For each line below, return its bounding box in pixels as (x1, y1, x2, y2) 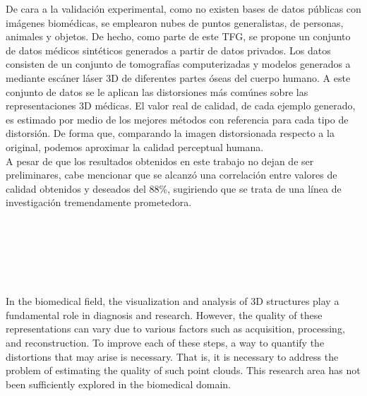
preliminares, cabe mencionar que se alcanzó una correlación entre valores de (6, 167, 337, 182)
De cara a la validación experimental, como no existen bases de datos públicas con (6, 1, 361, 16)
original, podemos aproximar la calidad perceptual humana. (6, 139, 264, 154)
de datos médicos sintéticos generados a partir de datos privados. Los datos (6, 42, 331, 57)
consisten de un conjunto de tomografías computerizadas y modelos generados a (6, 56, 351, 71)
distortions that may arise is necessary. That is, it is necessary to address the (6, 349, 339, 364)
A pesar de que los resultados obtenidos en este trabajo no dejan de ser (6, 153, 314, 168)
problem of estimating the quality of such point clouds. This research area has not (6, 363, 361, 378)
